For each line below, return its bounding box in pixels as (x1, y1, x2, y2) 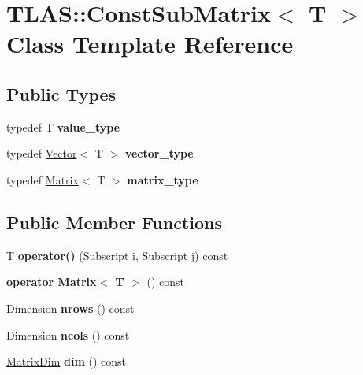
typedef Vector (6, 145, 77, 162)
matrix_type (127, 171, 198, 187)
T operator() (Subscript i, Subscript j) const (6, 247, 228, 263)
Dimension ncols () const (6, 326, 130, 343)
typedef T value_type (6, 118, 120, 135)
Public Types (6, 81, 117, 106)
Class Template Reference (6, 28, 294, 60)
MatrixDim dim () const (6, 353, 126, 369)
